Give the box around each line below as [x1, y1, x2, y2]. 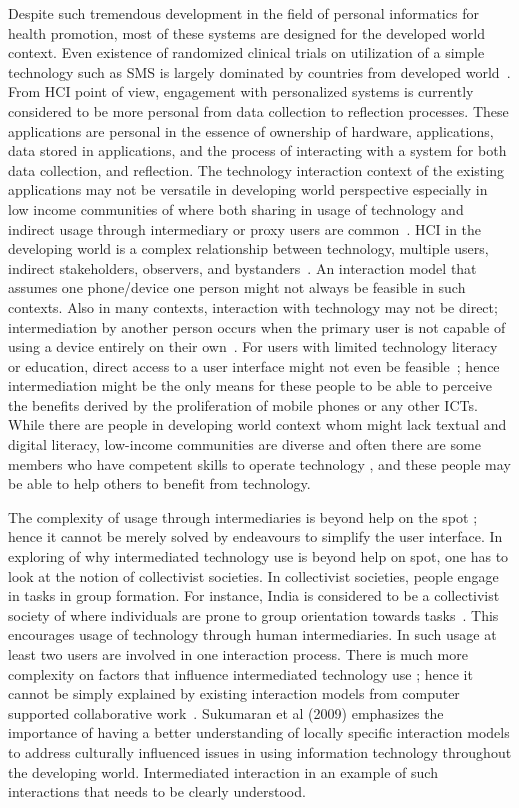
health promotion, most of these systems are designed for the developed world [8, 22, 485, 43]
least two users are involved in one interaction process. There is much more [8, 644, 468, 664]
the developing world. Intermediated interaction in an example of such [8, 761, 438, 782]
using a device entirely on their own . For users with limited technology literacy [8, 336, 498, 357]
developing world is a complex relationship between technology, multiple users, [8, 238, 489, 259]
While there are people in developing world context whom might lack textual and [8, 414, 507, 435]
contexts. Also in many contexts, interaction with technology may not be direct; [8, 296, 498, 317]
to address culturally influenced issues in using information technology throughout [8, 741, 512, 762]
